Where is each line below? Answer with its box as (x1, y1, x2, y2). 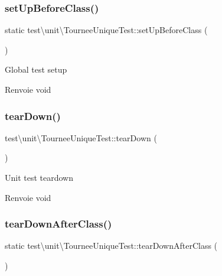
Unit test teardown (5, 171, 74, 183)
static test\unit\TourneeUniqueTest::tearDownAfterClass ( (5, 239, 218, 252)
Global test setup (5, 63, 67, 76)
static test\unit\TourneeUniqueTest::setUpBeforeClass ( (5, 24, 208, 36)
